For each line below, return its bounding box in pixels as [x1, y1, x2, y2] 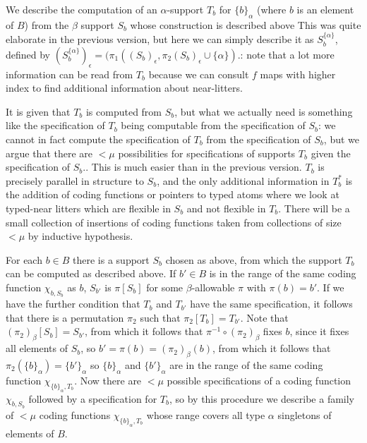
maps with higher [260, 66, 336, 81]
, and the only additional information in [157, 173, 330, 188]
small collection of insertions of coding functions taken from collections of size [6, 214, 342, 229]
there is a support [73, 252, 150, 267]
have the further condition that [6, 296, 140, 311]
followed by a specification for [28, 391, 157, 406]
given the [311, 145, 351, 160]
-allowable [191, 279, 235, 294]
